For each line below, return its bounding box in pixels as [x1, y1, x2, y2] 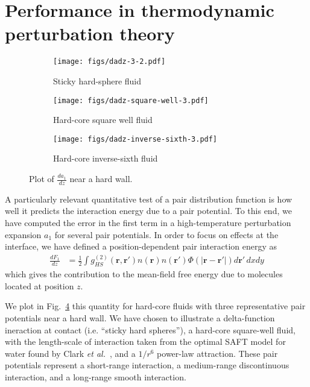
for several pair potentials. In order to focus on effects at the [54, 228, 279, 241]
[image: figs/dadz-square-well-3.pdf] [53, 96, 209, 105]
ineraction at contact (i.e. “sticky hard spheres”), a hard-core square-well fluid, [5, 323, 296, 336]
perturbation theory [5, 21, 175, 46]
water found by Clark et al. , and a [5, 347, 136, 359]
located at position [5, 279, 74, 292]
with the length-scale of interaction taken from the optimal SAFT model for [5, 335, 286, 348]
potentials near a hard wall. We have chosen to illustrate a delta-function [5, 311, 275, 324]
